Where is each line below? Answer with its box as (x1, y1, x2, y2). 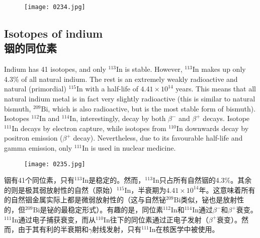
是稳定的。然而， (89, 175, 145, 185)
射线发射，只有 (92, 224, 142, 234)
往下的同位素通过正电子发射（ (110, 214, 209, 224)
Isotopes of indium (4, 26, 103, 41)
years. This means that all (176, 83, 256, 94)
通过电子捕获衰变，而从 (18, 214, 96, 224)
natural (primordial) (4, 83, 66, 94)
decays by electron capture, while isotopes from (21, 123, 166, 133)
